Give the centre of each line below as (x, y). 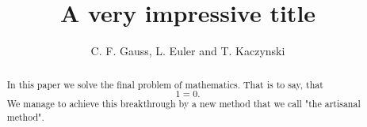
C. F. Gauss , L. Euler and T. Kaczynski (188, 51)
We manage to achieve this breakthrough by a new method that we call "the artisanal (183, 104)
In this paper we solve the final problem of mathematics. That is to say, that (165, 84)
